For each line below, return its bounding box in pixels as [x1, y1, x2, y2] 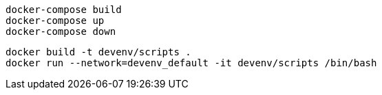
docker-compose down [6, 26, 116, 37]
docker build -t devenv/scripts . [6, 46, 191, 57]
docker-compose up [6, 15, 105, 26]
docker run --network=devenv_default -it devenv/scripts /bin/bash [6, 57, 377, 68]
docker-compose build [6, 4, 122, 15]
